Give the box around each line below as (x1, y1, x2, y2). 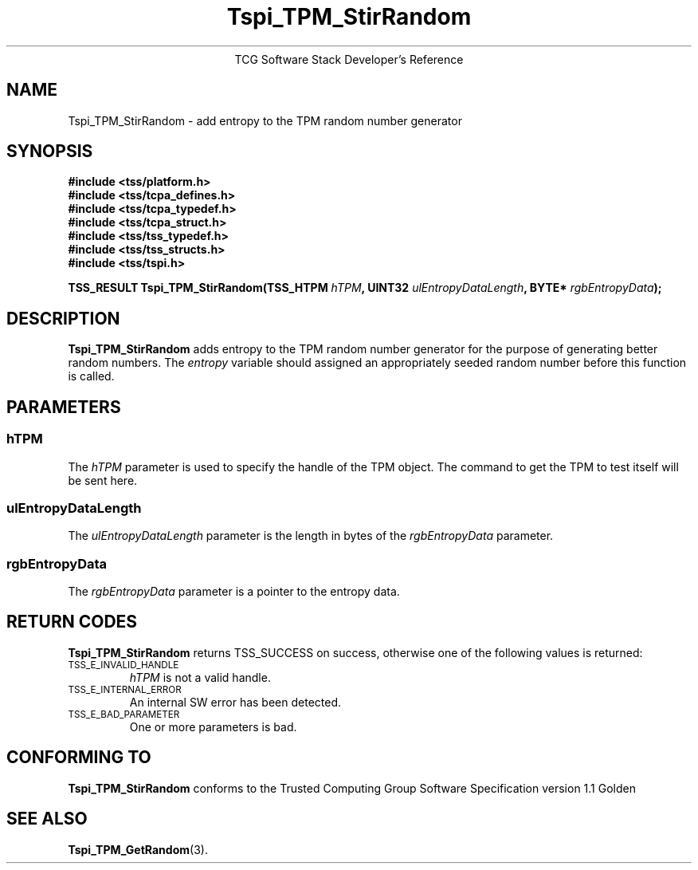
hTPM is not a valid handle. (129, 670, 271, 684)
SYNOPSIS (6, 141, 93, 162)
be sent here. (68, 473, 138, 487)
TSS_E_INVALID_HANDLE (68, 659, 179, 671)
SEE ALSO (6, 809, 88, 829)
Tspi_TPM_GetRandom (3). (68, 842, 208, 856)
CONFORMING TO (6, 747, 151, 768)
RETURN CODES (6, 612, 138, 632)
